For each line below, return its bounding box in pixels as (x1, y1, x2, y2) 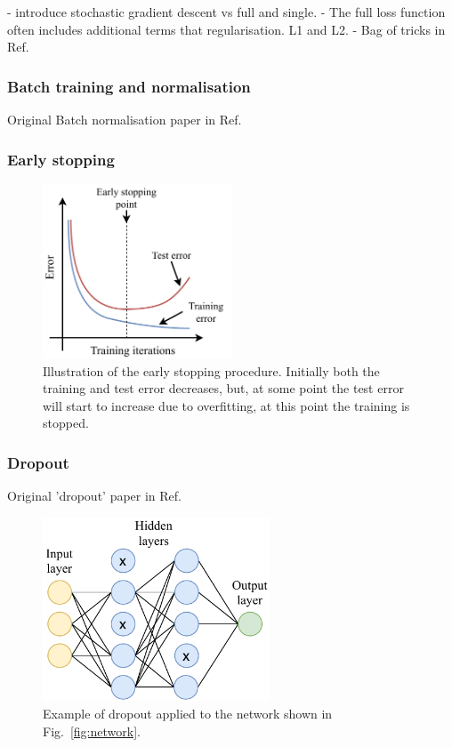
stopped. (43, 414, 89, 432)
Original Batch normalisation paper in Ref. (7, 110, 242, 128)
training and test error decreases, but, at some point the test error (43, 379, 404, 398)
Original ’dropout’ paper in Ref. (7, 486, 182, 505)
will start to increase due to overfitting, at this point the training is (43, 396, 410, 414)
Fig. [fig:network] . (43, 721, 141, 740)
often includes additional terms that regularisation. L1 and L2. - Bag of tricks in (7, 20, 446, 38)
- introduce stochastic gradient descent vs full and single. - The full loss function (7, 3, 446, 20)
